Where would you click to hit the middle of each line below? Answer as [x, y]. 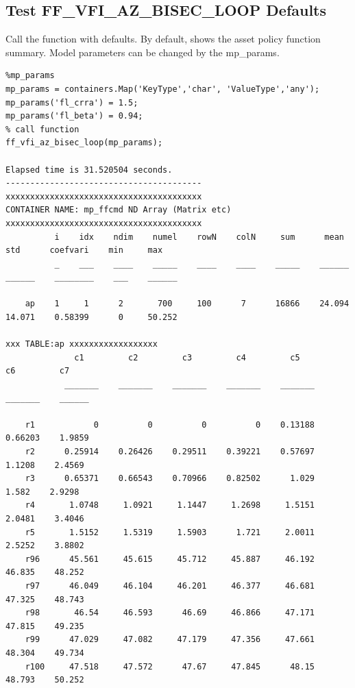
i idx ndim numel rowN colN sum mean [199, 237]
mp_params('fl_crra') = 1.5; [72, 102]
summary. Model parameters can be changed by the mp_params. [143, 52]
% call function [42, 129]
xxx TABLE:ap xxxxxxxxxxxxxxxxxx [82, 344]
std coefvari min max [84, 250]
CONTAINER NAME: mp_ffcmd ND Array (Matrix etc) [119, 210]
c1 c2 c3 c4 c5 [187, 357]
